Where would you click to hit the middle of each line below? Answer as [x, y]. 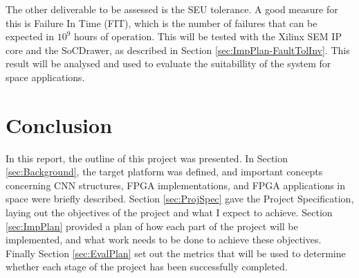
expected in [30, 36]
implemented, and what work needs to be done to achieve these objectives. [164, 240]
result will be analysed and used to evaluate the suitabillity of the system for [168, 63]
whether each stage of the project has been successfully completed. [147, 267]
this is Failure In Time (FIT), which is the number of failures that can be [162, 23]
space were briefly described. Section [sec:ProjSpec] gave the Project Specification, [180, 199]
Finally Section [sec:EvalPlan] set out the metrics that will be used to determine [176, 253]
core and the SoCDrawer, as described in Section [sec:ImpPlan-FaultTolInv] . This [178, 50]
